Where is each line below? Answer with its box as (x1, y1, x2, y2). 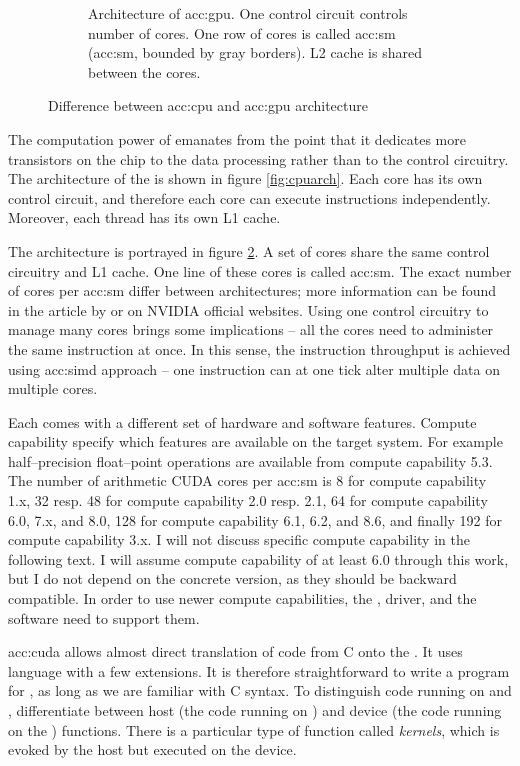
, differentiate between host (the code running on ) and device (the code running (8, 700, 502, 720)
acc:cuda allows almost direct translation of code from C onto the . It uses (8, 641, 463, 662)
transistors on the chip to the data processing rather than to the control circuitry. (8, 148, 509, 169)
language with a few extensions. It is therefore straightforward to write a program (8, 660, 510, 681)
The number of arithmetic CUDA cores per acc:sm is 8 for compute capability (8, 470, 487, 491)
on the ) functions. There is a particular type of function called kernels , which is (8, 719, 500, 740)
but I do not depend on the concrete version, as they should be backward (8, 568, 457, 589)
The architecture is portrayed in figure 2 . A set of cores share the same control (8, 240, 490, 261)
